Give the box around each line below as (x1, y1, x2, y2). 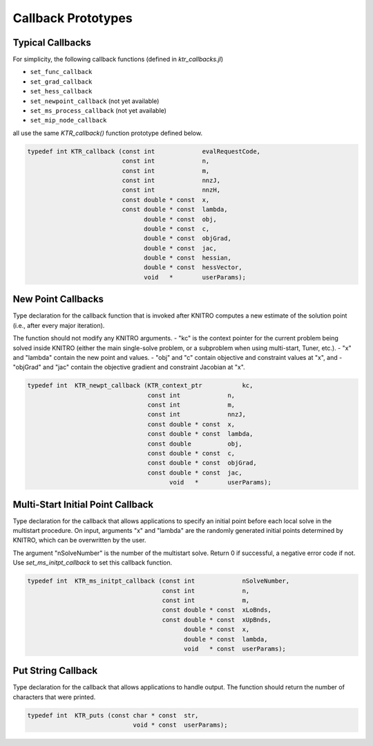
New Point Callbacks (12, 293, 104, 305)
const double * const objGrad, (147, 459, 257, 467)
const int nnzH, (122, 186, 221, 194)
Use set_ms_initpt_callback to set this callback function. (12, 558, 173, 567)
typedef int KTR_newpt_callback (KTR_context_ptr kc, (27, 381, 254, 390)
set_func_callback (30, 68, 93, 76)
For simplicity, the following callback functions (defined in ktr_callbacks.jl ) (12, 55, 224, 64)
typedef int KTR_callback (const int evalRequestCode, (27, 147, 261, 155)
